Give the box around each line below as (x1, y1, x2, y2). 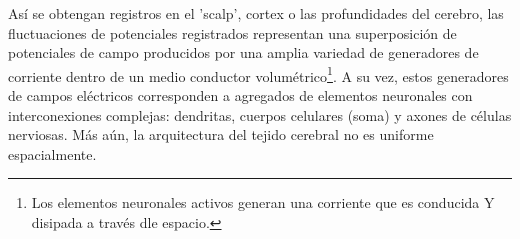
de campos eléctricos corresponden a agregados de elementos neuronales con (8, 85, 473, 106)
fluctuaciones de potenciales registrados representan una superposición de (8, 22, 457, 43)
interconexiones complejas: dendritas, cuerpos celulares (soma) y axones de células (8, 104, 512, 125)
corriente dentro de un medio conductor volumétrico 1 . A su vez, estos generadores (8, 62, 509, 86)
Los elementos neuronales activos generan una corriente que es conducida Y (31, 192, 495, 213)
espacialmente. (8, 143, 97, 164)
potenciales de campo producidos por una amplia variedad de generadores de (8, 42, 479, 63)
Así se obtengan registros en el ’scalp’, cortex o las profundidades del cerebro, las (8, 3, 504, 23)
